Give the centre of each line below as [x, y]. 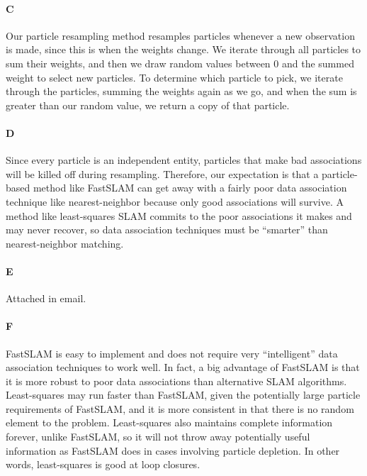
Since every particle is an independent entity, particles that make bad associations [184, 160]
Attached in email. [46, 298]
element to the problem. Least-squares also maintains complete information [169, 422]
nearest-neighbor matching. [65, 243]
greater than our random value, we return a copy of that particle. [148, 105]
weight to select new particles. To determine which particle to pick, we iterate [174, 77]
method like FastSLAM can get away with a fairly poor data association [190, 188]
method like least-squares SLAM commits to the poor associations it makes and [179, 215]
